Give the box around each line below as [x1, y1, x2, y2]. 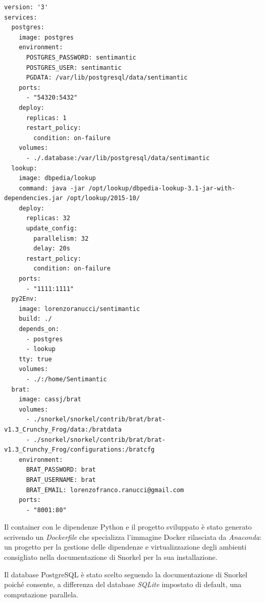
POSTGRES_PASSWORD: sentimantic [26, 53, 136, 61]
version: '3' [4, 4, 48, 11]
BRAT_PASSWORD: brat [26, 466, 96, 474]
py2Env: [11, 295, 37, 303]
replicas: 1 [26, 114, 67, 122]
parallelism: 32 [33, 235, 89, 242]
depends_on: [18, 325, 59, 333]
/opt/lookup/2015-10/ [66, 194, 140, 202]
